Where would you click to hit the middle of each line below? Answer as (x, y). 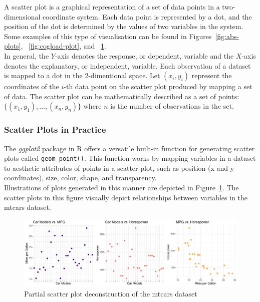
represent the (212, 75)
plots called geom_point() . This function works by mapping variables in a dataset (130, 158)
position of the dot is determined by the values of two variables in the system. (124, 26)
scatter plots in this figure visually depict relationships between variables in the (126, 197)
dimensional (22, 16)
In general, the (27, 55)
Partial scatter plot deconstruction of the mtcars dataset (111, 293)
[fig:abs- (227, 36)
